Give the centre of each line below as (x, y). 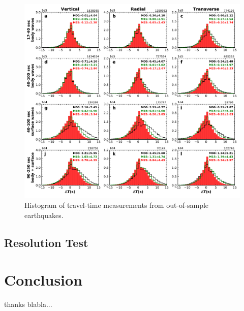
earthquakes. (44, 215)
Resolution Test (46, 242)
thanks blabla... (28, 304)
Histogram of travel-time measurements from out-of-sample (117, 205)
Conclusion (43, 280)
